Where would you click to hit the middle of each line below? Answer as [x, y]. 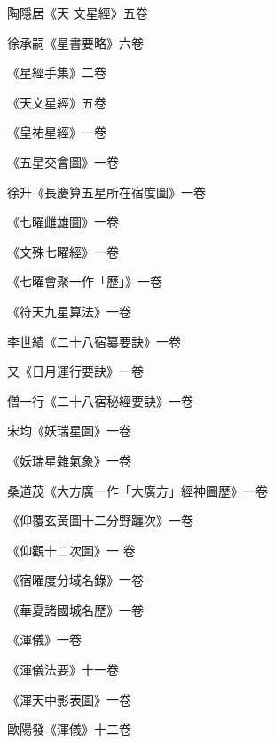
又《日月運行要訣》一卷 [75, 371]
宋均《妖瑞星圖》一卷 [69, 431]
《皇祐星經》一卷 [57, 132]
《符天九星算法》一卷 [69, 311]
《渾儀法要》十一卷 [63, 670]
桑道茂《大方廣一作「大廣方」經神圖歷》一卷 [137, 490]
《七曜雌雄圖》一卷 [63, 222]
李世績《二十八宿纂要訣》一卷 [94, 341]
